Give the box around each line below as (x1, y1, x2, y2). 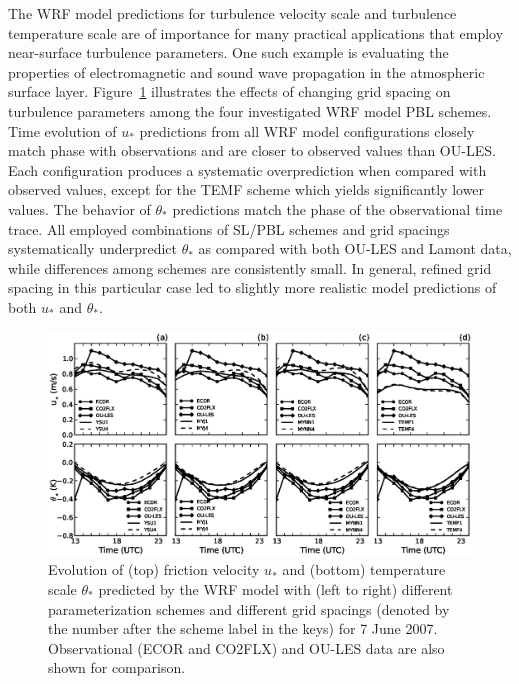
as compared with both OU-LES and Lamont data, (198, 238, 512, 259)
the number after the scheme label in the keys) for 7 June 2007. (48, 618, 438, 639)
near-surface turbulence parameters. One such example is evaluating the (8, 42, 449, 63)
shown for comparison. (48, 657, 186, 678)
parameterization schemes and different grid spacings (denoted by (48, 598, 450, 619)
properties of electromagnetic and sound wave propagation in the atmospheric (8, 61, 485, 82)
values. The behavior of (8, 198, 151, 219)
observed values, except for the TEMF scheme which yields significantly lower (8, 179, 485, 200)
